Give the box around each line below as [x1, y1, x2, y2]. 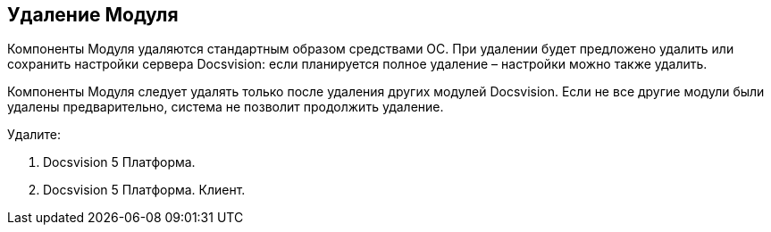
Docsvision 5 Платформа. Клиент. [43, 182, 246, 198]
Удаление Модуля [7, 4, 179, 26]
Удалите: [7, 127, 62, 143]
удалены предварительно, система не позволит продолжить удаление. [7, 99, 444, 115]
